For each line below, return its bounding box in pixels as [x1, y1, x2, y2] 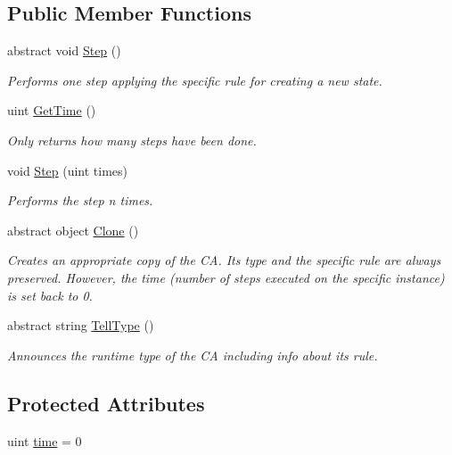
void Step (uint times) [7, 161, 128, 179]
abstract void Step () [7, 41, 121, 60]
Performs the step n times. [7, 191, 153, 210]
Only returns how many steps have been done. [7, 130, 257, 149]
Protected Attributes [7, 389, 205, 417]
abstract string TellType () [7, 316, 154, 335]
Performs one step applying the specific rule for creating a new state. [7, 70, 382, 89]
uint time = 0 [7, 431, 82, 450]
